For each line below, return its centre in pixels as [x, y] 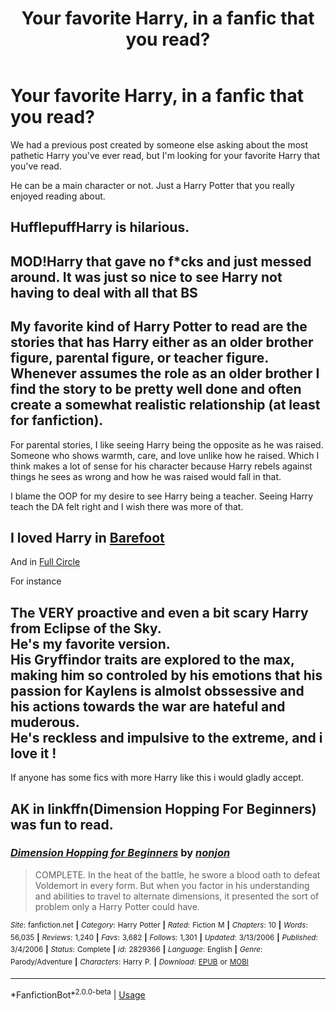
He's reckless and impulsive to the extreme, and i [166, 737]
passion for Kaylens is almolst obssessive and [157, 690]
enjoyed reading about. [58, 196]
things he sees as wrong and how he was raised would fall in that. [146, 476]
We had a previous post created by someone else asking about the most [159, 144]
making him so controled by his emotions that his [166, 675]
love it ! [33, 753]
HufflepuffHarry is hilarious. [100, 227]
